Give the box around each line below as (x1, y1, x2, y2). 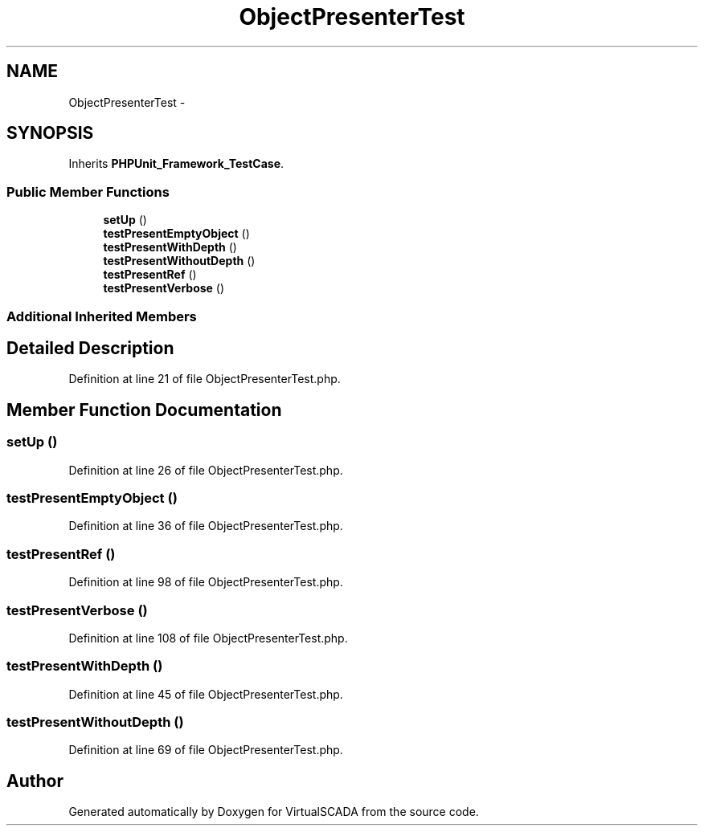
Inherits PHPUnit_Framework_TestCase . (68, 157, 284, 171)
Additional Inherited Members (6, 308, 197, 324)
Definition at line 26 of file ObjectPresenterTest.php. (68, 463, 343, 477)
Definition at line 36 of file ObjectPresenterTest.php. (68, 519, 343, 533)
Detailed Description (6, 337, 174, 358)
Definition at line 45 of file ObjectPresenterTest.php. (68, 687, 343, 701)
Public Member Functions (6, 183, 170, 200)
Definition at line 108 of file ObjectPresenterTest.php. (68, 630, 348, 645)
